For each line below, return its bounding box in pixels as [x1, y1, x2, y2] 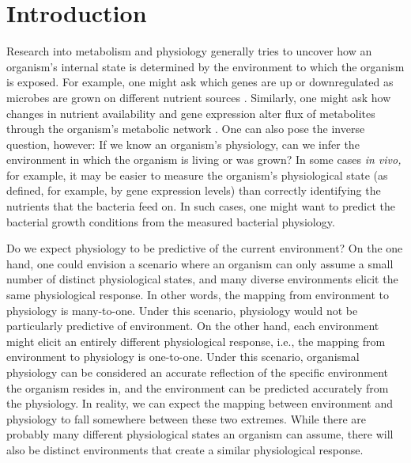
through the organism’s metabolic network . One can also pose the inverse [6, 120, 365, 137]
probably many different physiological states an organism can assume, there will [6, 426, 394, 442]
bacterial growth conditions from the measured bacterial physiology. [6, 213, 335, 230]
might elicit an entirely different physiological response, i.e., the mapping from [6, 332, 386, 349]
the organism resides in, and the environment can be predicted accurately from [6, 379, 389, 396]
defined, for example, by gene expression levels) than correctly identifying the [6, 182, 381, 199]
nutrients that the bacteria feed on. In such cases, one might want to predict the [6, 198, 395, 214]
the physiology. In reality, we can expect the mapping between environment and [6, 395, 393, 412]
